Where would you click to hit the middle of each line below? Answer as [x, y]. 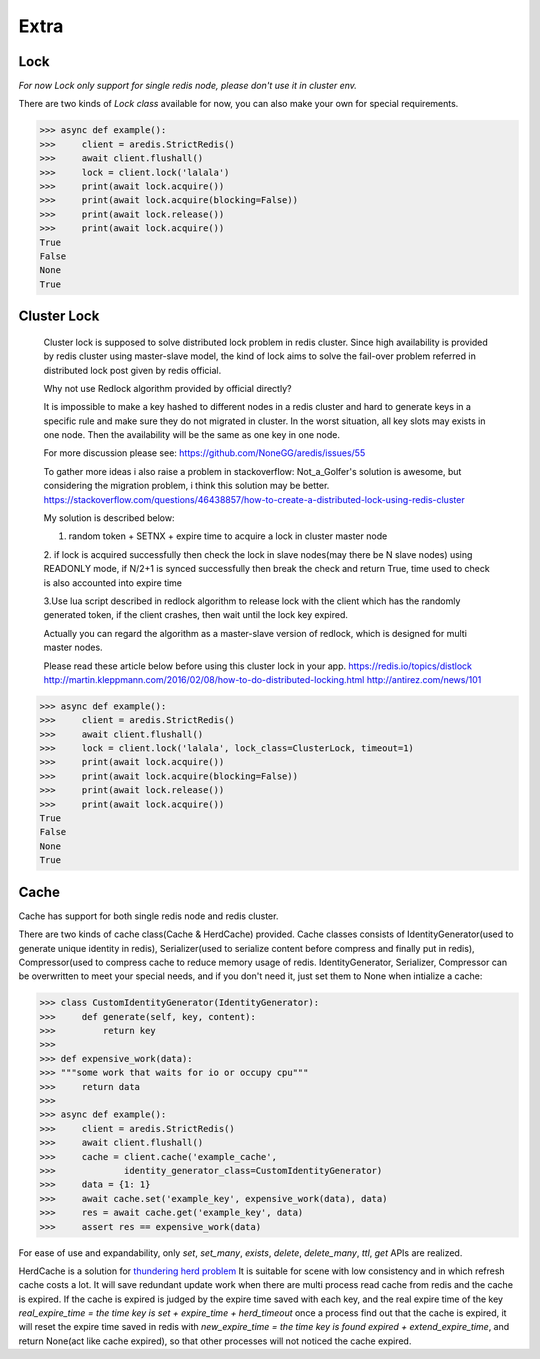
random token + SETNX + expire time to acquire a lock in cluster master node [228, 536]
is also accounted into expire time [113, 582]
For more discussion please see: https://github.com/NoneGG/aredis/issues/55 [204, 453]
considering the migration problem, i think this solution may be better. [186, 486]
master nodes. [73, 647]
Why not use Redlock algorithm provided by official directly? [167, 388]
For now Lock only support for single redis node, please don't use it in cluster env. [187, 86]
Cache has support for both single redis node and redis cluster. [148, 916]
